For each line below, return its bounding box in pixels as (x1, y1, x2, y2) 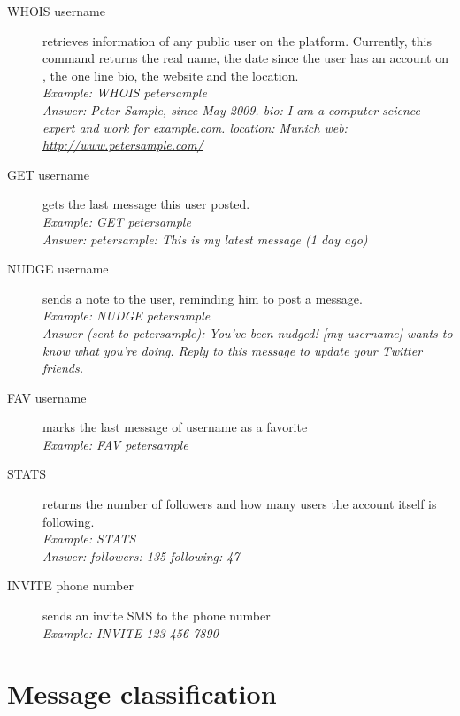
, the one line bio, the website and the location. (42, 65, 299, 84)
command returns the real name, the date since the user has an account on (42, 49, 448, 67)
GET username (7, 165, 89, 183)
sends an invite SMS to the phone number (42, 606, 271, 625)
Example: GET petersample (42, 212, 191, 230)
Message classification (7, 675, 277, 712)
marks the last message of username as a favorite (42, 418, 308, 436)
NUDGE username (7, 259, 109, 278)
